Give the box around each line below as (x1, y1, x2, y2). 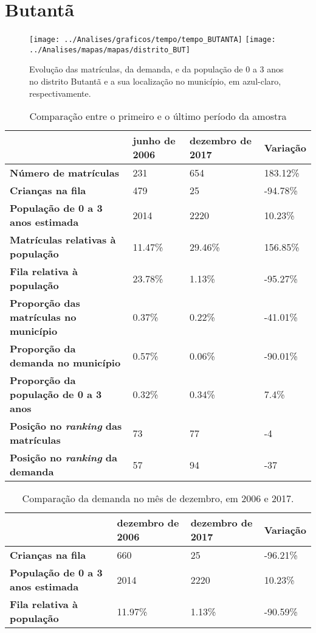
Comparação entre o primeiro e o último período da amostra (29, 109, 287, 124)
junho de (132, 133, 176, 148)
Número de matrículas (10, 166, 119, 180)
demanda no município (10, 355, 121, 370)
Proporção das (10, 296, 80, 310)
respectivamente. (29, 86, 91, 99)
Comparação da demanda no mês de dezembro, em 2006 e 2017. (22, 491, 294, 506)
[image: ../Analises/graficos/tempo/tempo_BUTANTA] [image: (29, 35, 276, 44)
